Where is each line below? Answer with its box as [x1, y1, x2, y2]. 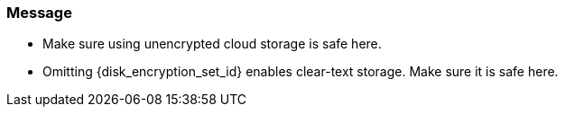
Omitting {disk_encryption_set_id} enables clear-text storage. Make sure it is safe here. [42, 64, 559, 80]
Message [6, 4, 72, 22]
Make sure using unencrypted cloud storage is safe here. [42, 36, 382, 52]
